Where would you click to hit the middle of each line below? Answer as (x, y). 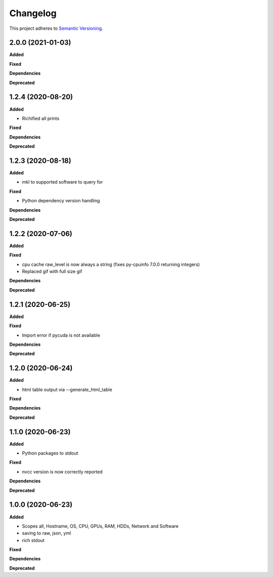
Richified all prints (41, 118)
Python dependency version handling (61, 201)
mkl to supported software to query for (62, 182)
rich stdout (33, 540)
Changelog (33, 13)
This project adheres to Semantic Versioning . (56, 28)
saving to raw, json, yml (47, 533)
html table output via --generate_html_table (67, 389)
